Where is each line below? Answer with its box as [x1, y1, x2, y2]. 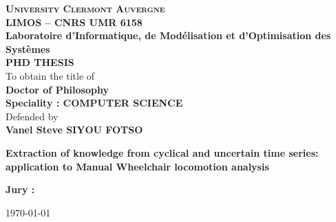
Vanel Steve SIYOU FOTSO [6, 122, 143, 137]
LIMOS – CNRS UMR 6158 [6, 14, 143, 29]
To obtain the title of [6, 68, 95, 82]
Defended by [6, 109, 59, 123]
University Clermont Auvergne [6, 1, 165, 15]
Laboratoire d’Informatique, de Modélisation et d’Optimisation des [6, 28, 331, 43]
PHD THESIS [6, 55, 74, 69]
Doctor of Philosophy [6, 82, 109, 96]
